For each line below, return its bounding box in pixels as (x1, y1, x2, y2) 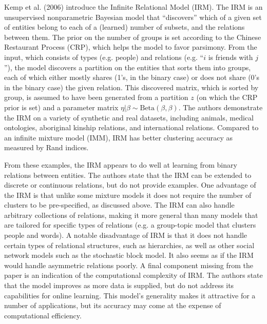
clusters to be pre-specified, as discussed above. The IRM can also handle (4, 199, 235, 210)
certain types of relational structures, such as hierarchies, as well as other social (4, 239, 255, 250)
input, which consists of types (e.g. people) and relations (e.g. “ (4, 51, 204, 62)
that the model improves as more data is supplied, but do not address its (4, 280, 234, 291)
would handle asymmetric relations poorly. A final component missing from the (4, 259, 254, 270)
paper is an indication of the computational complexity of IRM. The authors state (4, 270, 263, 280)
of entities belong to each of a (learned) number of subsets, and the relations (4, 22, 245, 32)
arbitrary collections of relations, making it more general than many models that (4, 209, 258, 220)
